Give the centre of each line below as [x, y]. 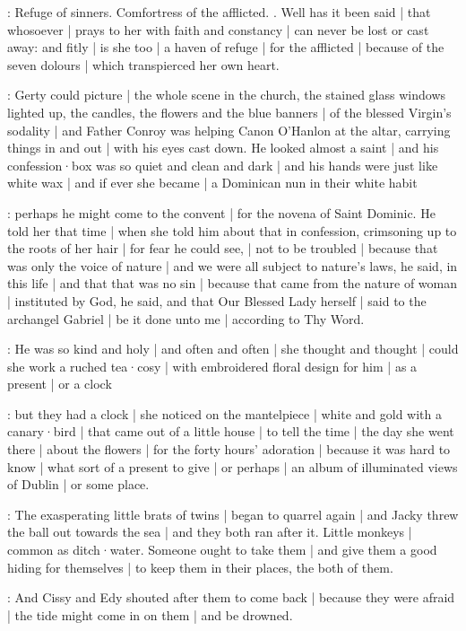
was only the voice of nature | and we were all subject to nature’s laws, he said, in [233, 265]
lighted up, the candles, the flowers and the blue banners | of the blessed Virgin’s [229, 112]
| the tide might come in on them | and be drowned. [150, 614]
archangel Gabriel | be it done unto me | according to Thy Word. [186, 318]
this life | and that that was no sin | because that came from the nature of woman [233, 283]
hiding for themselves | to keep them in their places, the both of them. [200, 567]
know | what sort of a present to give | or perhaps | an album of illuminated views [233, 466]
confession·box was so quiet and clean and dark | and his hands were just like [223, 165]
